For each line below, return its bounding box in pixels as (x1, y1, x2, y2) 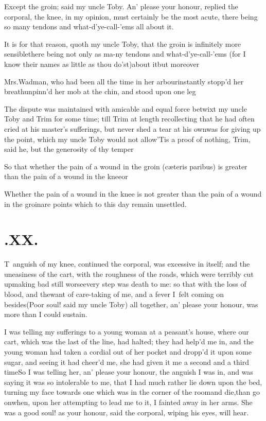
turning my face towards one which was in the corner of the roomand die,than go (4, 387, 260, 397)
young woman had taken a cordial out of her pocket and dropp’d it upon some (4, 346, 252, 357)
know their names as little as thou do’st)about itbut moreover (4, 58, 200, 69)
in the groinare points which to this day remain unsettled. (4, 198, 187, 209)
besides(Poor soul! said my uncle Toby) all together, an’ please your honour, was (4, 299, 258, 309)
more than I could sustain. (4, 309, 87, 320)
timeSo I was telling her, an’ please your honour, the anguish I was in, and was (4, 366, 253, 377)
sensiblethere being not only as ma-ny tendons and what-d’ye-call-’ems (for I (4, 48, 246, 59)
